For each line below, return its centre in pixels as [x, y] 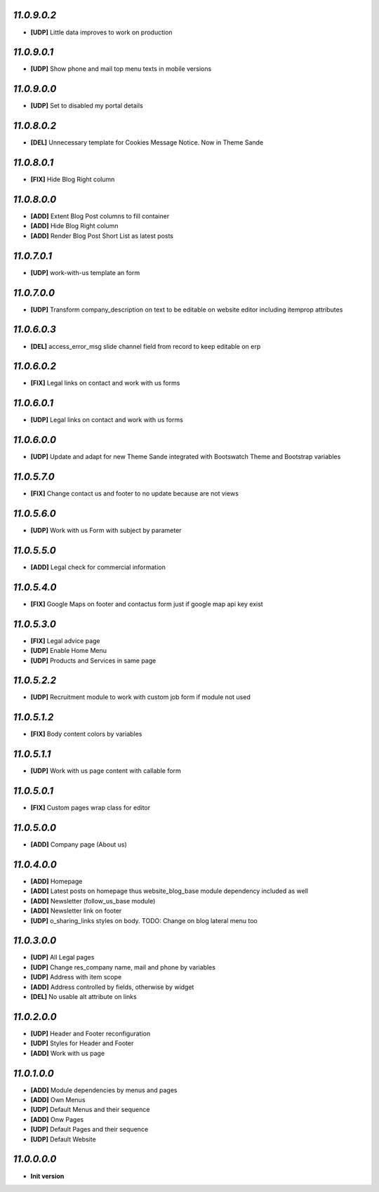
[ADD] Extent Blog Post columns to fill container [100, 216]
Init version [47, 1176]
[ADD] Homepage [56, 882]
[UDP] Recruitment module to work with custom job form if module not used [140, 697]
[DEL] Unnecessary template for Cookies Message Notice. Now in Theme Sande [147, 143]
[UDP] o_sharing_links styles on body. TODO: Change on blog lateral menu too [144, 920]
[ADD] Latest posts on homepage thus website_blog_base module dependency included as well [169, 891]
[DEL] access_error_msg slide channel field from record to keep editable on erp [146, 346]
